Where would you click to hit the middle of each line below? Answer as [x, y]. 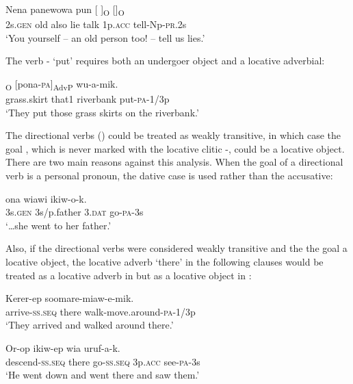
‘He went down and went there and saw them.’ [103, 375]
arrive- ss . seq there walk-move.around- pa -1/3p [101, 311]
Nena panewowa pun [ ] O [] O [65, 10]
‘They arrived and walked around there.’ [90, 325]
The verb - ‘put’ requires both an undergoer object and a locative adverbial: [165, 61]
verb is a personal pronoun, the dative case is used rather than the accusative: [169, 175]
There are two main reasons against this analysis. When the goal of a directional [174, 162]
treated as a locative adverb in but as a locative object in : [129, 275]
